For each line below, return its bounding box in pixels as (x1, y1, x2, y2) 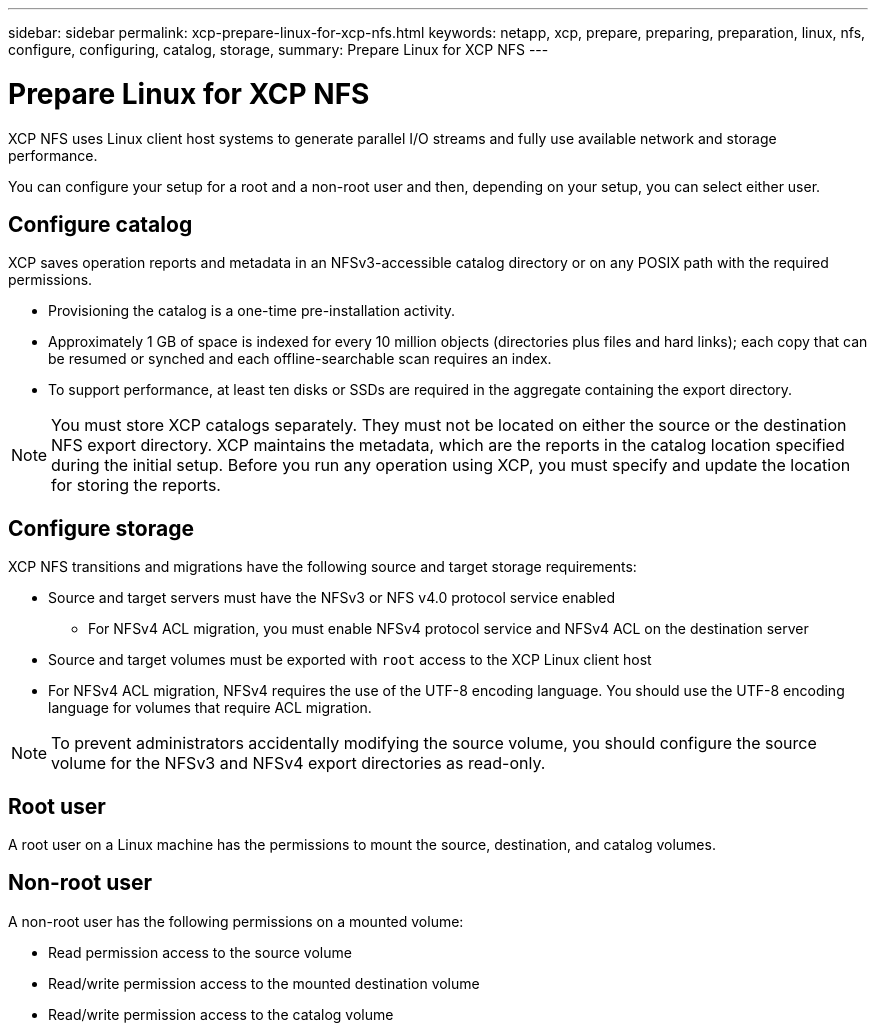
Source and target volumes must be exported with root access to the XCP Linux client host (48, 651, 652, 669)
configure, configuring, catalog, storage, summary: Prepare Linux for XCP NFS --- (8, 41, 549, 58)
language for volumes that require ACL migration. (48, 699, 372, 717)
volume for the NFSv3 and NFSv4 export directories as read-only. (51, 753, 546, 774)
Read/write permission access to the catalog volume (48, 1005, 394, 1023)
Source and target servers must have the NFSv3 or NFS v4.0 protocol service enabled (48, 589, 616, 607)
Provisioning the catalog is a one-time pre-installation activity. (48, 302, 456, 320)
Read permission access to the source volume (48, 943, 352, 961)
